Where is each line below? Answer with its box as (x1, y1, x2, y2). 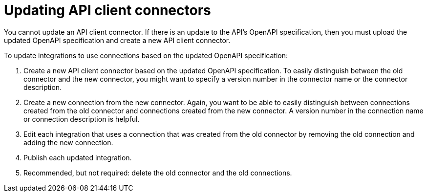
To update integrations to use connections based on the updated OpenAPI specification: (4, 51, 288, 60)
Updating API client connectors (4, 2, 211, 19)
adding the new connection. (23, 138, 113, 147)
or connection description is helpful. (23, 114, 140, 123)
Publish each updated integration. (23, 153, 132, 162)
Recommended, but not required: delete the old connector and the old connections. (23, 168, 292, 177)
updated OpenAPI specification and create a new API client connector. (4, 36, 231, 44)
